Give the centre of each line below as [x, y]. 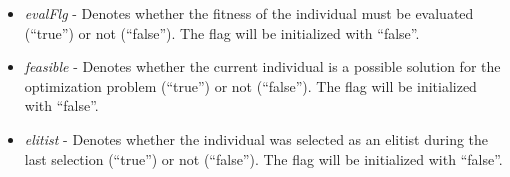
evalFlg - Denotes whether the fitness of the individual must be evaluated [249, 13]
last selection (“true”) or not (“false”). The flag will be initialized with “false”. [263, 158]
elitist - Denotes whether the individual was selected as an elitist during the [256, 138]
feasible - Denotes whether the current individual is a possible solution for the [262, 66]
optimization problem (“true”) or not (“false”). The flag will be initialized [250, 85]
